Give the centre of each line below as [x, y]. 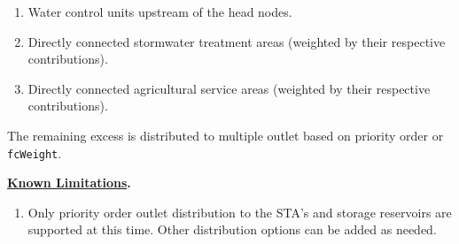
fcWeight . [35, 152]
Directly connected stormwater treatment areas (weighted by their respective [237, 41]
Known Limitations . [69, 183]
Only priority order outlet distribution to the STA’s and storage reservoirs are [240, 212]
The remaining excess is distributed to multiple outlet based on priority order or [226, 135]
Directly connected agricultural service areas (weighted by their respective [229, 88]
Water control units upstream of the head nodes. [160, 11]
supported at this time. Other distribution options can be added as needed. [232, 229]
